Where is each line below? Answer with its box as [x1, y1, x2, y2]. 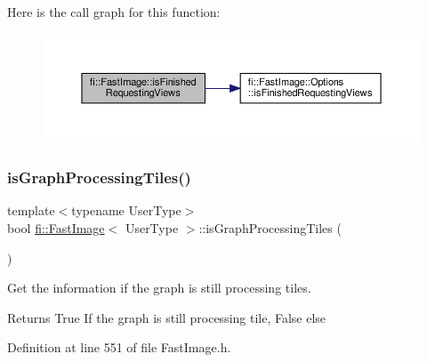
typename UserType [71, 201, 181, 220]
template [7, 201, 55, 220]
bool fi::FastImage [7, 218, 105, 237]
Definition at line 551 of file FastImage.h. [7, 338, 231, 357]
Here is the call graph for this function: [7, 3, 221, 20]
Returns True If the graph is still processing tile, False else [7, 308, 326, 326]
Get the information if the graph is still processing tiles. [7, 278, 311, 297]
